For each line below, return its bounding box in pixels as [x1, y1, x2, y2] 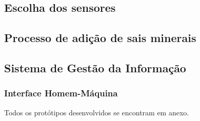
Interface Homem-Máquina [4, 87, 118, 99]
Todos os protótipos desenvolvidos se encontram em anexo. [4, 107, 189, 117]
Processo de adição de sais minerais [4, 30, 196, 46]
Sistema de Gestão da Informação [4, 59, 186, 75]
